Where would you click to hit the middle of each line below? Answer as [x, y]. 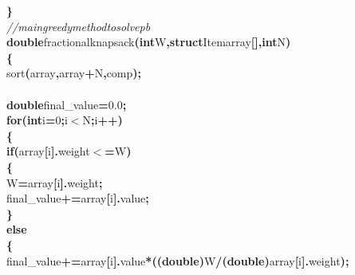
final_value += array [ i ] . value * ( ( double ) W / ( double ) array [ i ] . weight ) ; [178, 260]
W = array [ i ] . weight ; [55, 182]
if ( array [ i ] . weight [48, 151]
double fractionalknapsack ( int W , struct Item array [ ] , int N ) [149, 42]
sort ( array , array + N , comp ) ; [74, 73]
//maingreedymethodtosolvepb [79, 26]
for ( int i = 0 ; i [37, 120]
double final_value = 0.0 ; [67, 104]
